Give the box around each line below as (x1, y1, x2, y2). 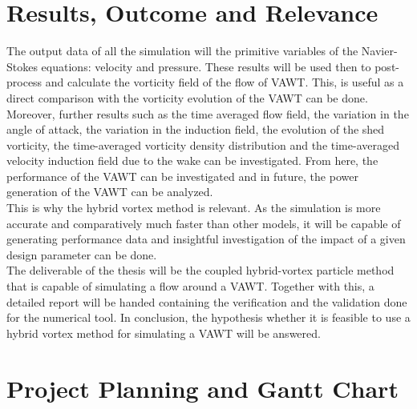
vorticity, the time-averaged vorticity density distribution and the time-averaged (6, 136, 399, 153)
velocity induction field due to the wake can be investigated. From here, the (6, 152, 379, 169)
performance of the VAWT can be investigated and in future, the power (6, 167, 358, 184)
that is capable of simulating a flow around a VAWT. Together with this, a (6, 278, 374, 295)
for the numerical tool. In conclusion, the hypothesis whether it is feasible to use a (6, 309, 411, 326)
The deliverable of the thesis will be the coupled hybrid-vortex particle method (6, 262, 395, 279)
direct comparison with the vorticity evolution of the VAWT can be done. (6, 89, 368, 106)
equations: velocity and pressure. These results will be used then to (41, 58, 371, 74)
